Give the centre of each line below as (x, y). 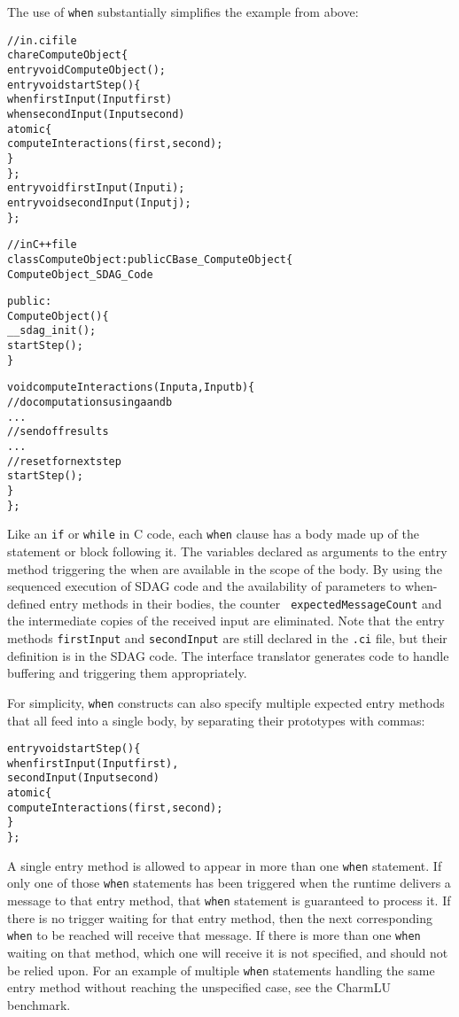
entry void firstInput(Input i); (96, 188)
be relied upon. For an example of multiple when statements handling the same (221, 970)
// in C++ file (42, 245)
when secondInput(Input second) (96, 114)
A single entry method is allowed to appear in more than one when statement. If (225, 865)
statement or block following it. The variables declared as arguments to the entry (227, 551)
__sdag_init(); (52, 331)
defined (27, 603)
